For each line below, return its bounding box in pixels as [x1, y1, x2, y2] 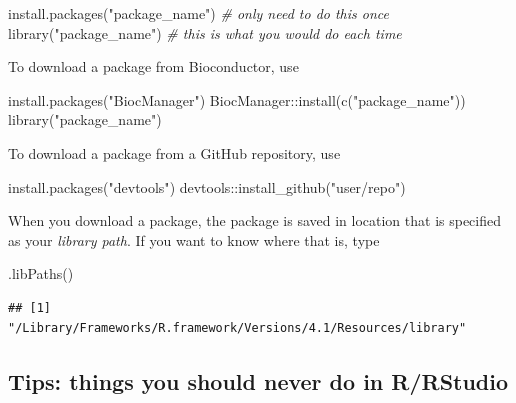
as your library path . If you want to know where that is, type [8, 229, 380, 250]
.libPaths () [8, 263, 74, 284]
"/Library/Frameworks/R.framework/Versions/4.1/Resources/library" [8, 320, 467, 335]
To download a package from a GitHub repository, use [8, 142, 341, 163]
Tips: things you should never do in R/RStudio [8, 365, 509, 396]
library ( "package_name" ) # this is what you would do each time [8, 22, 402, 43]
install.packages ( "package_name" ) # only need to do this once [8, 3, 390, 23]
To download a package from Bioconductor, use [8, 56, 299, 77]
